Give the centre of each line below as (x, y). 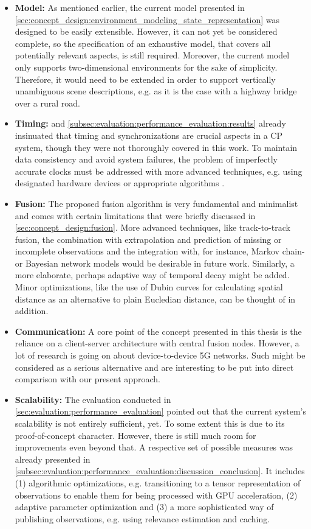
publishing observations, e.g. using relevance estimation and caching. (142, 518)
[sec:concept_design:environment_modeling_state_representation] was (147, 19)
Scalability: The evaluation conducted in (93, 399)
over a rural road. (47, 103)
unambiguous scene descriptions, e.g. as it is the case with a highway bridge (156, 91)
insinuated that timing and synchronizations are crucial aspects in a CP (149, 135)
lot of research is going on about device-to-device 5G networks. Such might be (160, 355)
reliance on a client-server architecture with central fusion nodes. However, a (157, 343)
